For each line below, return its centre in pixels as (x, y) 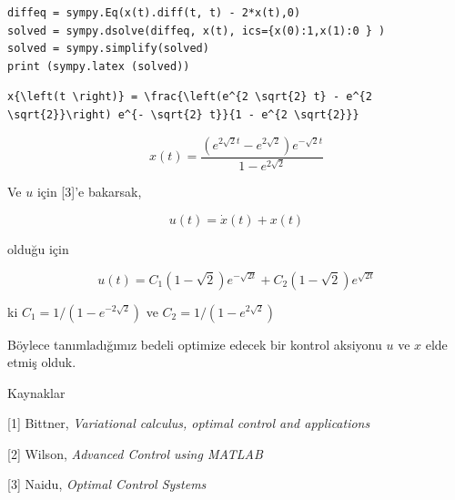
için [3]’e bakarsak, (89, 192)
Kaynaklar (36, 392)
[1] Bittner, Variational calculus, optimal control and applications (189, 423)
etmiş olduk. (42, 362)
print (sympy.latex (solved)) (99, 66)
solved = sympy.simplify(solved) (108, 49)
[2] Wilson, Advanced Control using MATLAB (135, 453)
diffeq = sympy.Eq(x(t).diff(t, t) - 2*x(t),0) (154, 13)
